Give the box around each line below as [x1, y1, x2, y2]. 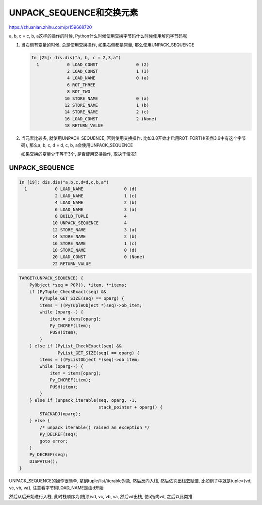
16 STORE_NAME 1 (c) [52, 241, 137, 246]
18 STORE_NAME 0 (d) [52, 247, 137, 253]
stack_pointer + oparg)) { [98, 404, 163, 410]
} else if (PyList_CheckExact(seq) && [29, 343, 122, 349]
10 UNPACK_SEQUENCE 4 [52, 220, 127, 226]
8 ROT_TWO [67, 89, 91, 95]
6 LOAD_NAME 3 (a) [55, 207, 137, 212]
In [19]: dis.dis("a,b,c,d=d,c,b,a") [19, 179, 109, 185]
